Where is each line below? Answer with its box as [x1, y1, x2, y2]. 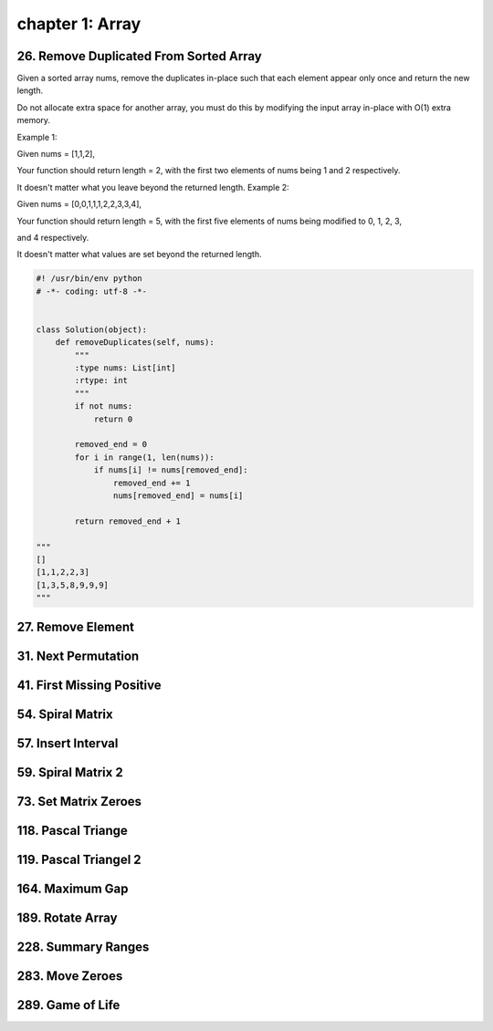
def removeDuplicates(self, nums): [55, 338, 215, 348]
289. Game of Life [16, 997, 121, 1013]
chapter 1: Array [16, 14, 142, 34]
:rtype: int [74, 375, 128, 386]
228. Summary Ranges [16, 939, 150, 954]
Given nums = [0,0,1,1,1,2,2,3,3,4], [16, 199, 142, 210]
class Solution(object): [36, 324, 148, 335]
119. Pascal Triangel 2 [16, 851, 142, 867]
